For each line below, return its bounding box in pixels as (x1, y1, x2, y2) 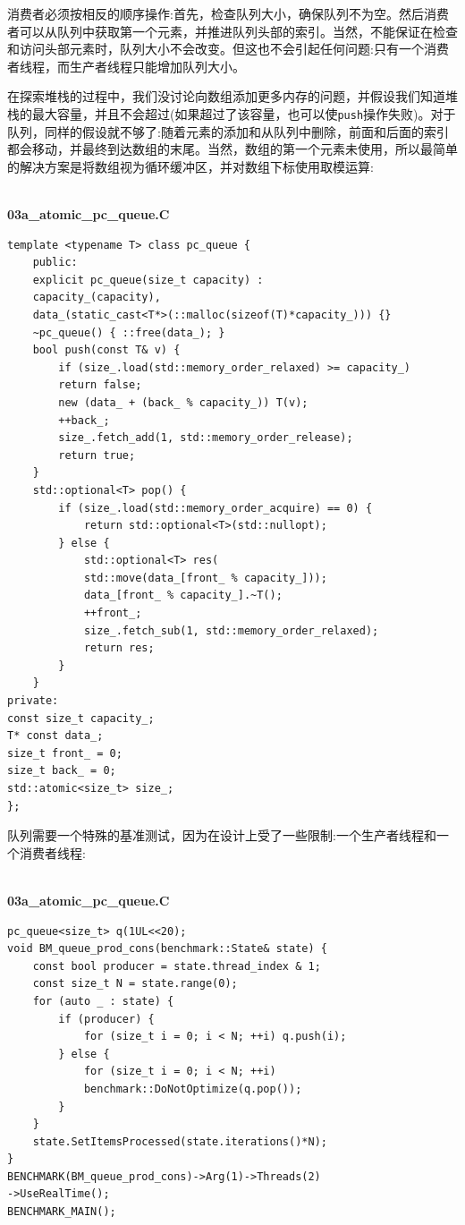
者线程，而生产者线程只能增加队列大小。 (7, 56, 245, 75)
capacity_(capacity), (32, 291, 161, 304)
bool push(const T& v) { (32, 344, 181, 357)
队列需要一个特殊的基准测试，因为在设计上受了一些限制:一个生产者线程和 (7, 826, 436, 845)
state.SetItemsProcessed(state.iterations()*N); (32, 1135, 327, 1148)
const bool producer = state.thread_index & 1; (32, 959, 321, 973)
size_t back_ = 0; (7, 764, 116, 778)
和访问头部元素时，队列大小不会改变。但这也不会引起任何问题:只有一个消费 (7, 39, 449, 58)
